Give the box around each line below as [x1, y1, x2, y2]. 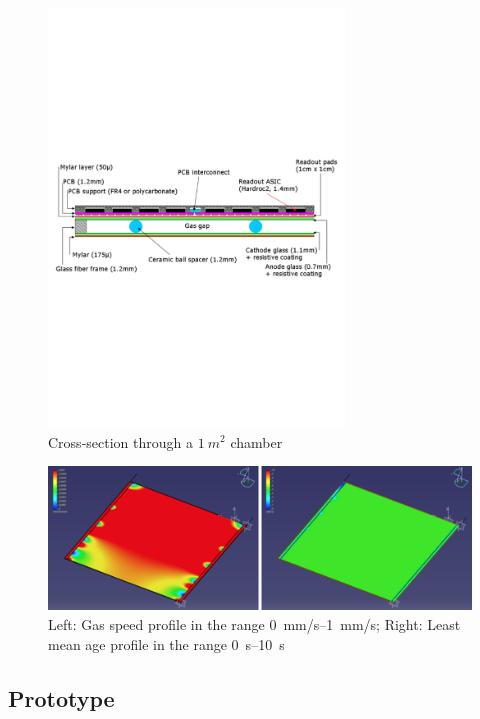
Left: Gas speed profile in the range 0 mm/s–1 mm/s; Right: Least [48, 613, 461, 634]
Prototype [8, 682, 115, 713]
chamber [230, 431, 283, 452]
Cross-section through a [48, 431, 193, 452]
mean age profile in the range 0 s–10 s [48, 633, 285, 654]
